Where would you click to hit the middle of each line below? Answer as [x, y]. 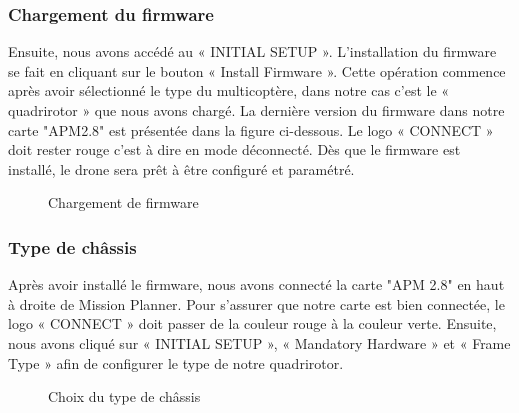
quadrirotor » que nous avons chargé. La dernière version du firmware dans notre [256, 110]
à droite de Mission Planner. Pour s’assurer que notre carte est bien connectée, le [256, 303]
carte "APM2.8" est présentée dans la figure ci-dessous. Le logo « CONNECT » [251, 129]
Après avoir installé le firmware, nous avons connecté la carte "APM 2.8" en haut [256, 284]
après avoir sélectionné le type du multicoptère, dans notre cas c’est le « [229, 90]
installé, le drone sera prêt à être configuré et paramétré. [181, 168]
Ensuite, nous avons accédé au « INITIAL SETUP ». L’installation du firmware [252, 51]
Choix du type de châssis [124, 396]
